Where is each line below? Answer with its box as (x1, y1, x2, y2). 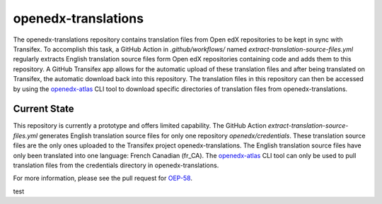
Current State (13, 103, 74, 115)
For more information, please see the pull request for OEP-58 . (13, 174, 193, 183)
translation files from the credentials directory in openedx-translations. (13, 161, 219, 169)
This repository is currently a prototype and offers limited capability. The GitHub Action (13, 121, 267, 130)
